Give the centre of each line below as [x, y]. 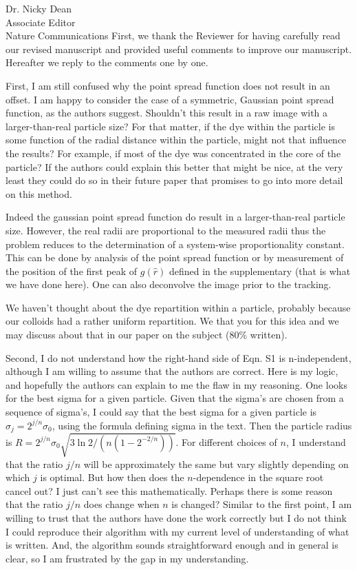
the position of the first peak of [72, 271]
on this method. [39, 193]
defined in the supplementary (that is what [260, 271]
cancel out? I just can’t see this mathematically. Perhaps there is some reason [169, 490]
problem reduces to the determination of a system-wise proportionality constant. [175, 244]
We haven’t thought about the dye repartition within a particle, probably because [178, 307]
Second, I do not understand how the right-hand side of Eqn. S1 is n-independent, [178, 357]
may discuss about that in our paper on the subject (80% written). [147, 335]
